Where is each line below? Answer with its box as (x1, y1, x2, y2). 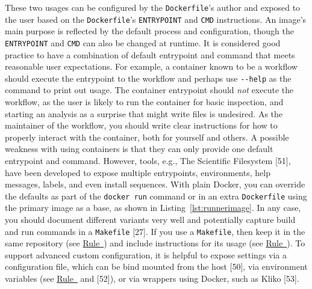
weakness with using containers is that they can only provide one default (5, 142, 273, 155)
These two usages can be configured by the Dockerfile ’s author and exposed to (5, 1, 301, 13)
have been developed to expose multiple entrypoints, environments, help (5, 166, 270, 178)
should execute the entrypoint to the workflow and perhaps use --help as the (5, 71, 292, 84)
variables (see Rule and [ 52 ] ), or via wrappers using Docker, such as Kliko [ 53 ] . (5, 272, 299, 285)
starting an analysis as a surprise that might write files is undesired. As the (5, 107, 283, 120)
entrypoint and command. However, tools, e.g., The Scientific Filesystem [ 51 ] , (5, 154, 291, 166)
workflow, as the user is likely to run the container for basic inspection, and (5, 96, 284, 108)
